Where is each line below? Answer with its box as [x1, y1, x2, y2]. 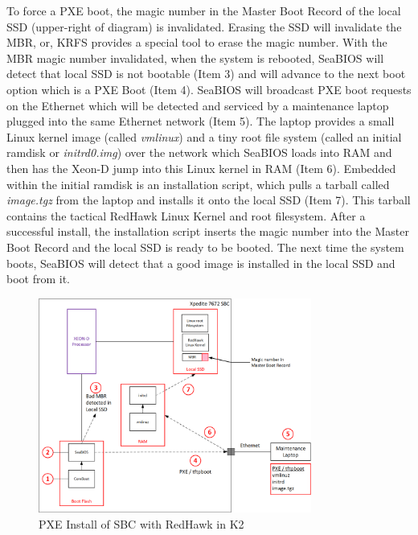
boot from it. [6, 270, 71, 287]
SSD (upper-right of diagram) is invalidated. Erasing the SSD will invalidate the [6, 18, 402, 35]
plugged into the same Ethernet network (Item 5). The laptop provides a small [6, 113, 395, 130]
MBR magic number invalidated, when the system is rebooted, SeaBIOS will [6, 49, 384, 66]
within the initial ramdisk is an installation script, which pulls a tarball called [6, 175, 390, 192]
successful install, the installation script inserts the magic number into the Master [6, 223, 409, 240]
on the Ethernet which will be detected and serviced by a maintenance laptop [6, 97, 389, 113]
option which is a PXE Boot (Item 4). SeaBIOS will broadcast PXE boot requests [6, 80, 412, 97]
